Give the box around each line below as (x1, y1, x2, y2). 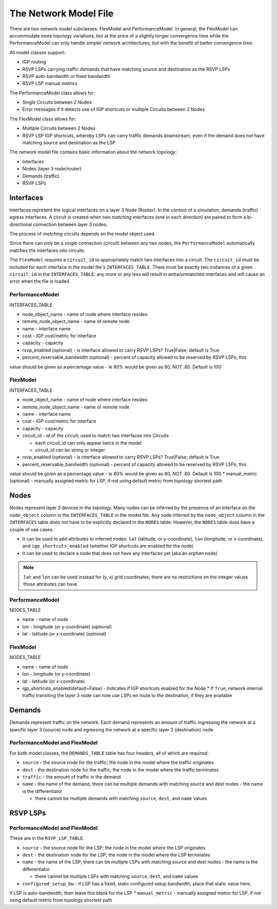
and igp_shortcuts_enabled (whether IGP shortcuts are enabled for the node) (22, 543, 194, 549)
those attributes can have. (23, 581, 79, 587)
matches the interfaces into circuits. (9, 247, 86, 254)
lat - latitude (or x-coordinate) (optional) (22, 631, 107, 637)
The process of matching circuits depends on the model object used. (9, 231, 156, 237)
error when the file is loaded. (9, 278, 71, 284)
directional (9, 221, 32, 227)
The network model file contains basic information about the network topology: (9, 149, 177, 155)
